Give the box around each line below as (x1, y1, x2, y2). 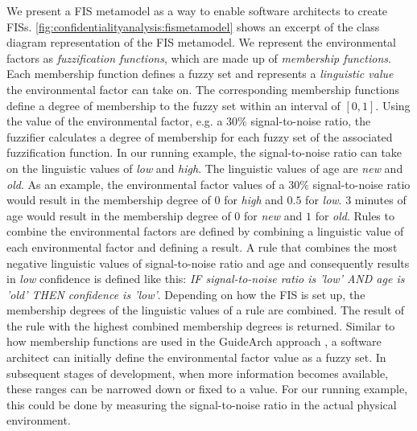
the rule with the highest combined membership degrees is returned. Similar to (6, 317, 395, 334)
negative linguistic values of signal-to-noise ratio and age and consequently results (6, 254, 410, 271)
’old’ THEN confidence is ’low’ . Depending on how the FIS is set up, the (6, 285, 365, 302)
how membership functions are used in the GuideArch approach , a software (6, 333, 382, 350)
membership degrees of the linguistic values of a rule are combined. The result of (6, 302, 405, 318)
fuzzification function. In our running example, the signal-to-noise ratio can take (6, 144, 403, 161)
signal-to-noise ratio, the (250, 113, 371, 129)
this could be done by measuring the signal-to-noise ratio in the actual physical (6, 396, 397, 413)
